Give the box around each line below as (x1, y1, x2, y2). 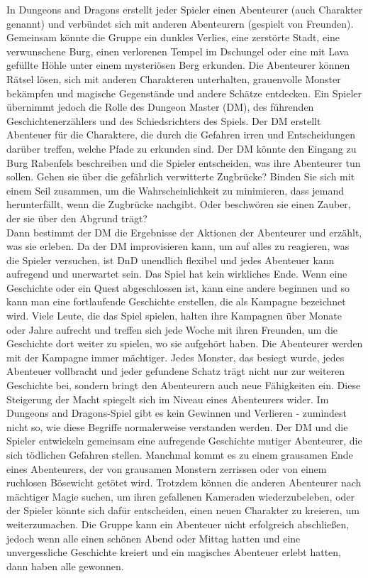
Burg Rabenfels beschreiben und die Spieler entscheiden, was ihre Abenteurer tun (6, 155, 361, 170)
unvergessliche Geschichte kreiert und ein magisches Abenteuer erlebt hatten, (6, 545, 341, 560)
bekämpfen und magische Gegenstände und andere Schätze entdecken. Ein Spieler (6, 85, 362, 100)
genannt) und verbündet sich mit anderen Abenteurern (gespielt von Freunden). (6, 16, 354, 31)
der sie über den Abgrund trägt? (6, 210, 147, 225)
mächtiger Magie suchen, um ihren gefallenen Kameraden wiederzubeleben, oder (6, 489, 355, 503)
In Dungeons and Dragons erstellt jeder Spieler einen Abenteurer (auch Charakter (6, 2, 363, 16)
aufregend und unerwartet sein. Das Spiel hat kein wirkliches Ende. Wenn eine (6, 266, 347, 281)
